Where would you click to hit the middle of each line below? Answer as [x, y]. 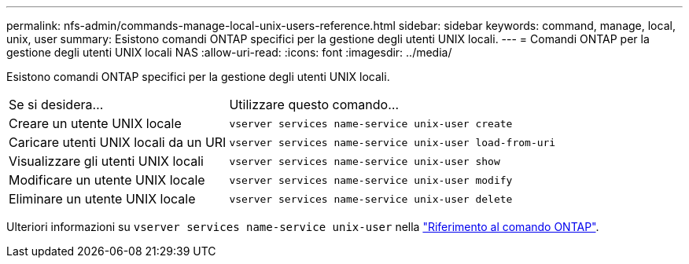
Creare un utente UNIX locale [95, 123]
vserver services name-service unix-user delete [371, 199]
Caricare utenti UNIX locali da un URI [118, 142]
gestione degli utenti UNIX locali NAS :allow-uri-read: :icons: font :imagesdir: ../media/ [229, 52]
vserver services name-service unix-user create [371, 123]
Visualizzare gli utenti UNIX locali [106, 161]
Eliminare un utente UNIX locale [102, 199]
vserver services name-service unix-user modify [371, 180]
